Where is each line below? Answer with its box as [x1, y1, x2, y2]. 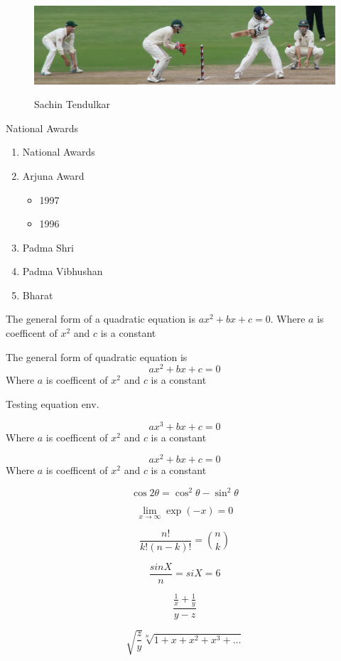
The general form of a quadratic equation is [6, 311, 195, 326]
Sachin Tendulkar [34, 97, 111, 112]
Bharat [22, 287, 53, 302]
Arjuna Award [22, 168, 85, 183]
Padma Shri [22, 240, 74, 254]
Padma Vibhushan [22, 264, 103, 279]
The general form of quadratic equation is [6, 349, 188, 364]
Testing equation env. [6, 396, 99, 411]
